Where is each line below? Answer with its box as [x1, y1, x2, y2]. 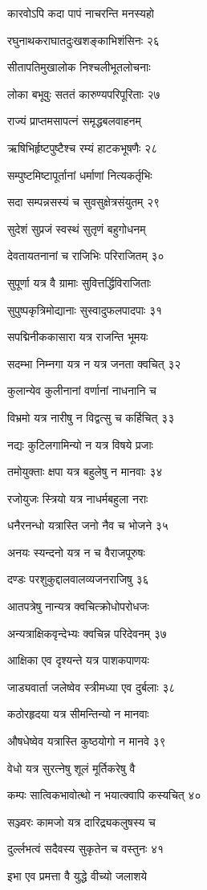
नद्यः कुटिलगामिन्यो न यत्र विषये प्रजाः [7, 436, 153, 453]
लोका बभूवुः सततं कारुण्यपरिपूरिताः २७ [7, 85, 160, 102]
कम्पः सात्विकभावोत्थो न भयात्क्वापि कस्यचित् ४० [7, 786, 201, 803]
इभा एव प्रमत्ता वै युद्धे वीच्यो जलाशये [7, 868, 148, 884]
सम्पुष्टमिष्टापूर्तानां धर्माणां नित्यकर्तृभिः [7, 166, 152, 183]
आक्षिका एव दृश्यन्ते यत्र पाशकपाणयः [7, 652, 149, 669]
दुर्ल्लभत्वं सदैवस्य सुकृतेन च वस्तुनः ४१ [7, 840, 164, 857]
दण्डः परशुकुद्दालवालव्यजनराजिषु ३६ [7, 571, 149, 587]
